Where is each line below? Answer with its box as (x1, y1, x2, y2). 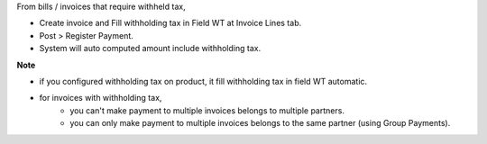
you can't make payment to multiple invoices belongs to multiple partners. (69, 104, 345, 116)
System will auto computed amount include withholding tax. (39, 43, 262, 54)
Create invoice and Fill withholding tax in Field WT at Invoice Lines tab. (39, 18, 302, 29)
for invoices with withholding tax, (39, 93, 162, 103)
